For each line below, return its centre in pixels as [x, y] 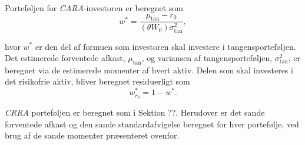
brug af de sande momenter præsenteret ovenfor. [92, 135]
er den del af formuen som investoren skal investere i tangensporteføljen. [165, 46]
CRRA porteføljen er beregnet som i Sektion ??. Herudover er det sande [135, 112]
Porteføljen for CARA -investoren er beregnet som [94, 8]
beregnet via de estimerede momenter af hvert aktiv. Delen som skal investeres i [149, 70]
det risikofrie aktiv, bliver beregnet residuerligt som [97, 81]
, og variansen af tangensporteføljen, [207, 58]
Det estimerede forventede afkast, [65, 58]
